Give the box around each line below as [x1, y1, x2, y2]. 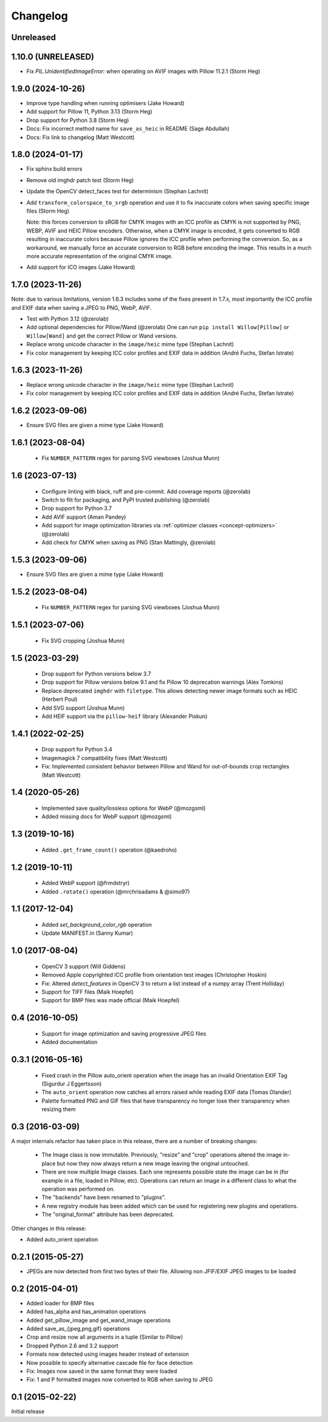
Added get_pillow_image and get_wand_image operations [26, 1316, 171, 1324]
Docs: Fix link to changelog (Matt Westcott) [26, 134, 135, 141]
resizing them [41, 1106, 76, 1113]
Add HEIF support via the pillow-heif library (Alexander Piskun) [41, 713, 208, 720]
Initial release [11, 1408, 45, 1415]
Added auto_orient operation [26, 1236, 98, 1243]
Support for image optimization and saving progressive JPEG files [41, 1030, 207, 1037]
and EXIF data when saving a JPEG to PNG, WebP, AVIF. [11, 304, 152, 311]
